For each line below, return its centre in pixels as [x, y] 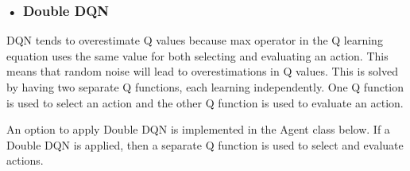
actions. [25, 160]
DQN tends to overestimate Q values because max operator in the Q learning [195, 40]
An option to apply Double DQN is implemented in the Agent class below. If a [198, 129]
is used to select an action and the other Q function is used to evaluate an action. [205, 102]
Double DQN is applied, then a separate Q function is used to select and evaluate [205, 144]
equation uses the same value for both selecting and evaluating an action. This [197, 55]
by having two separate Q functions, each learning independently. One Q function [205, 87]
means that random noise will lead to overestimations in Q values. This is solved [202, 71]
